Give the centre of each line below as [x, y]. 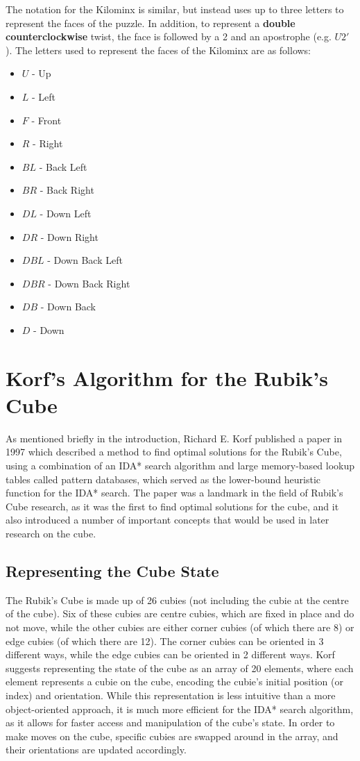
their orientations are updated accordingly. [96, 750]
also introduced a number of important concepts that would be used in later [168, 520]
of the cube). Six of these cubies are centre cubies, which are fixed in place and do [180, 613]
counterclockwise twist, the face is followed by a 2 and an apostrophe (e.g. [169, 36]
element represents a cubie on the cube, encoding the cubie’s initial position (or [174, 681]
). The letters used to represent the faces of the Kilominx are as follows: [158, 50]
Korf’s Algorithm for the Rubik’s [167, 377]
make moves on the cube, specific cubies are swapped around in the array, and [172, 736]
